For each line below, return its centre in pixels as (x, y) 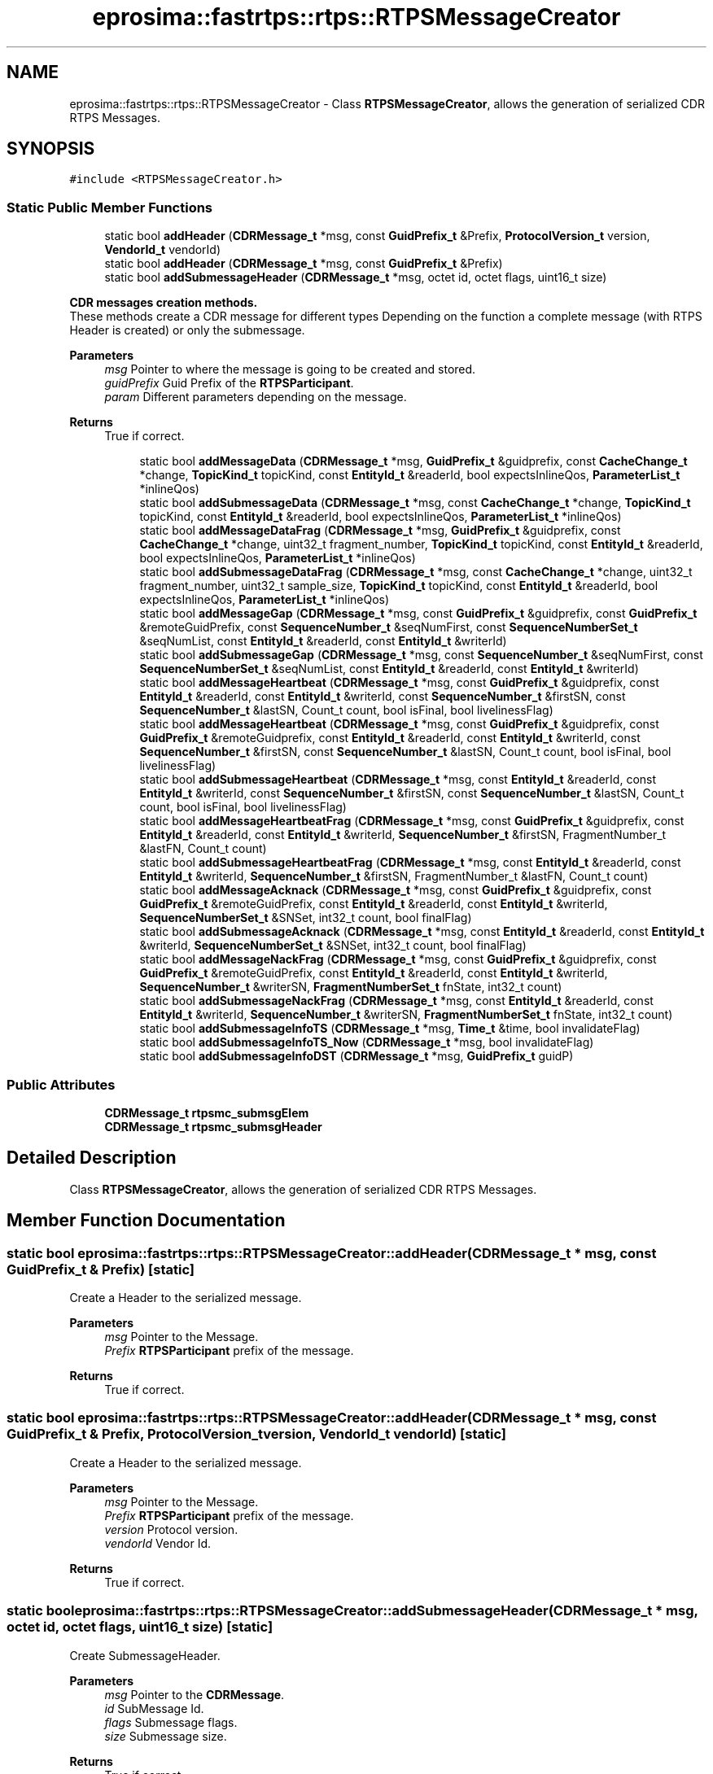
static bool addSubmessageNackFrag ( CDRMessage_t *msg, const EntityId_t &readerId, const (396, 1001)
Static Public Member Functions (110, 207)
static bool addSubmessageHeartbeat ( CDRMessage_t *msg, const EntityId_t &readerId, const (398, 780)
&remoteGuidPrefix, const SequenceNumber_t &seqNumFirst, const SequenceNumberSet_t (389, 627)
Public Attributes (61, 1084)
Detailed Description (92, 1158)
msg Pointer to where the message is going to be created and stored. (290, 369)
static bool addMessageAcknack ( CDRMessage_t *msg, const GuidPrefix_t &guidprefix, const (396, 890)
